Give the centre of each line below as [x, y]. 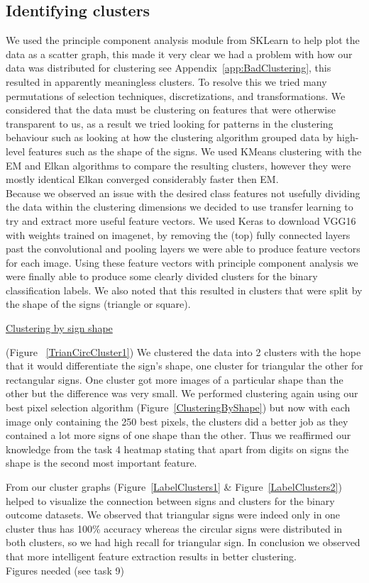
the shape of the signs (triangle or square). [98, 304]
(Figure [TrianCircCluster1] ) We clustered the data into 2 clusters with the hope [183, 351]
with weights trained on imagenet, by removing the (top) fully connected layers [178, 234]
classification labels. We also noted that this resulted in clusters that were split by [184, 290]
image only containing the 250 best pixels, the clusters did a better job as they [177, 421]
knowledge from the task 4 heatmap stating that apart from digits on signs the [177, 449]
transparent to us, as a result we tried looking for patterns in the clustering [170, 123]
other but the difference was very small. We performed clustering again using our [182, 393]
